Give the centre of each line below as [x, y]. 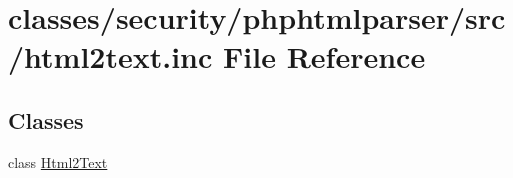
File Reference [324, 56]
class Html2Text [58, 161]
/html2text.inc [110, 56]
